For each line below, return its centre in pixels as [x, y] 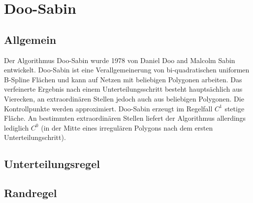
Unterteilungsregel [52, 164]
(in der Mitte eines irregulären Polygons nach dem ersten [127, 127]
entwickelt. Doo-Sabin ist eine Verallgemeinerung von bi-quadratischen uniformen [127, 70]
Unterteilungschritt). [35, 137]
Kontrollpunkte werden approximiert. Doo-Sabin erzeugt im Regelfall [108, 108]
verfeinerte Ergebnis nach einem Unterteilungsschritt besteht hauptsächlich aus [123, 89]
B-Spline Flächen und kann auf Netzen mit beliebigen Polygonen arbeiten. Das [123, 79]
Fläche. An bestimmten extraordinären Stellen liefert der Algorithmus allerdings [125, 118]
